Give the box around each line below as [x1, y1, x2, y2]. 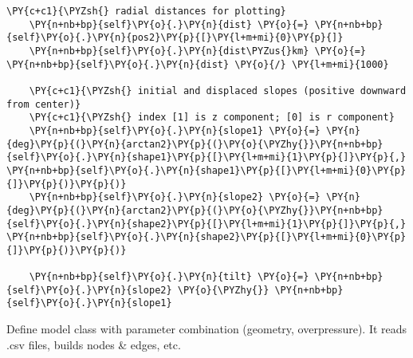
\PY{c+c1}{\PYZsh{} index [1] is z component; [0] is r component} [29, 112, 395, 124]
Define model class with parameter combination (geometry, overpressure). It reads [6, 321, 407, 337]
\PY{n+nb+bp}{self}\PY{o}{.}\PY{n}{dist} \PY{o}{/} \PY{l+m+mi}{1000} [6, 58, 389, 70]
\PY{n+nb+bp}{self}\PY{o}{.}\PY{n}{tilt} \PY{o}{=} [29, 271, 309, 283]
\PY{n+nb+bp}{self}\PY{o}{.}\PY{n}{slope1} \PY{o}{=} [29, 124, 321, 136]
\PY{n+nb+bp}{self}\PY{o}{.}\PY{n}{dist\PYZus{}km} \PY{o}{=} [29, 45, 367, 57]
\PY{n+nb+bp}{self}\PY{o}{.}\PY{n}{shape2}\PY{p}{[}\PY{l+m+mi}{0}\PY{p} [6, 231, 407, 243]
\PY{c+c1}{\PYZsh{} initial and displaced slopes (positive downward [29, 85, 407, 96]
